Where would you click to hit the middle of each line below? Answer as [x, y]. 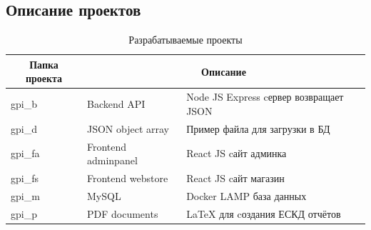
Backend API [116, 104]
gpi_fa [25, 153]
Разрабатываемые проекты [185, 40]
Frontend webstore [128, 177]
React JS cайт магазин [235, 177]
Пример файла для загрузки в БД [258, 128]
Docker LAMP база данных [247, 195]
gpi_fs [25, 177]
